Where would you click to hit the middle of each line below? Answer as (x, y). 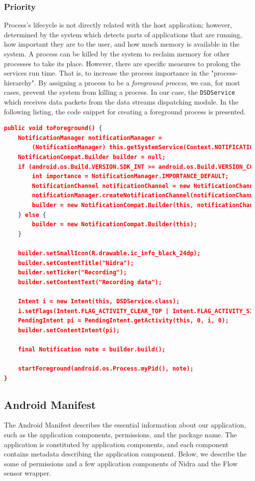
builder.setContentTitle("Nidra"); (76, 263)
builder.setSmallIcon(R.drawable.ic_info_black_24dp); (109, 253)
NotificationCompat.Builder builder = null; (92, 157)
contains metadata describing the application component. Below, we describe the (125, 454)
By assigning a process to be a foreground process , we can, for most (139, 82)
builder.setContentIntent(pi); (69, 330)
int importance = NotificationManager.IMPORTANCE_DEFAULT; (130, 176)
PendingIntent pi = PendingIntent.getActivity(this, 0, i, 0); (123, 321)
